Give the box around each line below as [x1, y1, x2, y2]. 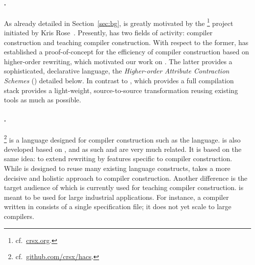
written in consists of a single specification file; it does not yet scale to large [4, 201, 231, 212]
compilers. [4, 211, 34, 221]
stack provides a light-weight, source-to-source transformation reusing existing [4, 85, 238, 95]
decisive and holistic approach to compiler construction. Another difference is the [4, 172, 248, 183]
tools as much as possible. [4, 95, 81, 105]
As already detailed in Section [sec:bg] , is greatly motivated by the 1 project [4, 16, 233, 28]
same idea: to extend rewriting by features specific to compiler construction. [4, 153, 232, 164]
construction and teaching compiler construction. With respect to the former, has [4, 37, 249, 47]
